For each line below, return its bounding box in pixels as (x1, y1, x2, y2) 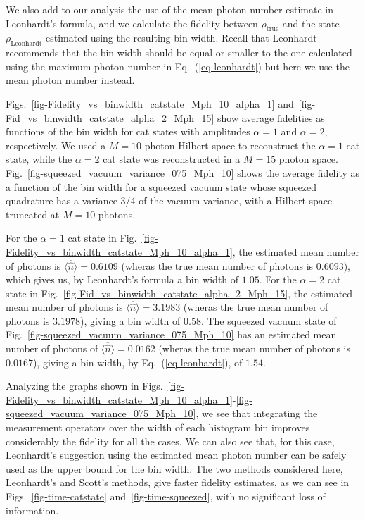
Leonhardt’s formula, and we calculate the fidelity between (6, 16, 258, 30)
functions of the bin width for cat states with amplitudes (6, 124, 250, 139)
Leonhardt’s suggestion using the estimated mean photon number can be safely (6, 447, 347, 462)
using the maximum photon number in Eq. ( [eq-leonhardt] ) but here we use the (6, 58, 350, 73)
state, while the (6, 151, 72, 166)
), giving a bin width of (79, 313, 181, 328)
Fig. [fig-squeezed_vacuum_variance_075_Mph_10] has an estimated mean (6, 327, 337, 342)
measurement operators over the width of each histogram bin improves (6, 420, 310, 435)
